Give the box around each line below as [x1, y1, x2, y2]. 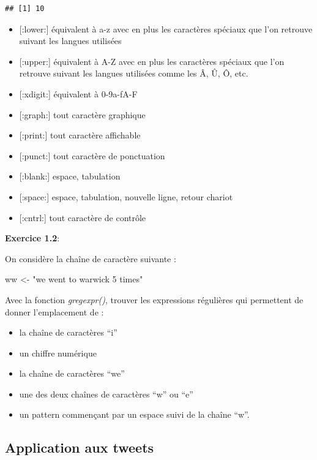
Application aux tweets [5, 438, 154, 457]
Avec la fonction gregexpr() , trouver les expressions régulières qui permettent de [5, 293, 304, 306]
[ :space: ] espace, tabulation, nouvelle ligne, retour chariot [19, 190, 233, 203]
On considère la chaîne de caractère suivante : [5, 252, 176, 265]
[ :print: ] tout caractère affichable [19, 129, 141, 141]
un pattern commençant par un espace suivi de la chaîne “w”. [19, 408, 250, 421]
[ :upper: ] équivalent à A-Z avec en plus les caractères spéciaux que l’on [19, 55, 285, 67]
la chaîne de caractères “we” [19, 367, 125, 380]
